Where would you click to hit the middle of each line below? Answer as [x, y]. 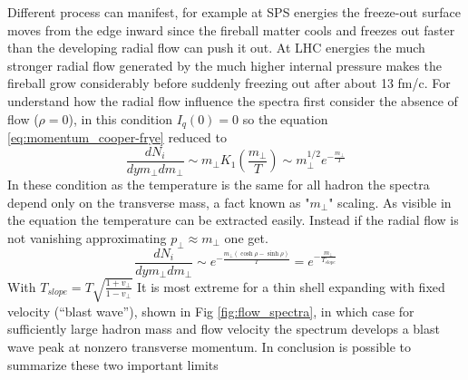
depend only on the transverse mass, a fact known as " [159, 202]
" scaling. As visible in [390, 202]
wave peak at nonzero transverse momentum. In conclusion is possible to [210, 346]
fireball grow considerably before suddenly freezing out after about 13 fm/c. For [229, 83]
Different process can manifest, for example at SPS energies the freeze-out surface [234, 12]
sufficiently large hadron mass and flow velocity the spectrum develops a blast [224, 329]
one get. [246, 237]
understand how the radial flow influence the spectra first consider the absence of [233, 100]
